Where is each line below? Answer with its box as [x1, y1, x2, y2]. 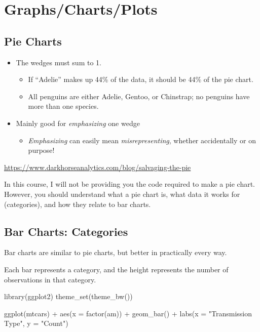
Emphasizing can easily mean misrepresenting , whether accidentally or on [28, 135, 256, 145]
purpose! [28, 145, 55, 155]
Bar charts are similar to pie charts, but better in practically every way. [4, 247, 227, 258]
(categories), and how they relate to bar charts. [4, 198, 151, 209]
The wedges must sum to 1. [16, 57, 101, 67]
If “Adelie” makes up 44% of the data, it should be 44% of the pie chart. [28, 74, 253, 85]
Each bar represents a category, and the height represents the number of [4, 264, 229, 274]
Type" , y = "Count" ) [4, 318, 68, 328]
